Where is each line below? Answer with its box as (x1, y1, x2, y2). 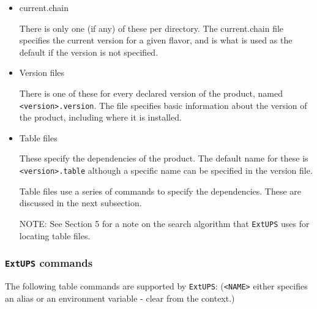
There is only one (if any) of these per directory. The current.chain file (19, 21, 284, 34)
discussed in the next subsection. (19, 196, 142, 209)
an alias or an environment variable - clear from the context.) (5, 291, 235, 304)
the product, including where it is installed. (19, 111, 182, 124)
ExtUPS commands (5, 255, 93, 270)
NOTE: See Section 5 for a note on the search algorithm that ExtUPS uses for (19, 217, 310, 229)
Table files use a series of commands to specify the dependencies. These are (19, 184, 302, 197)
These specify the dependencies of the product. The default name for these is (19, 152, 308, 165)
